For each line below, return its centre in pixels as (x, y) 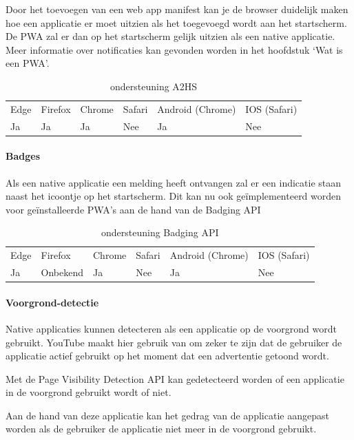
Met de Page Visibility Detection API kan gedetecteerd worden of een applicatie (175, 378)
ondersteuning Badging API (160, 232)
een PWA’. (28, 63)
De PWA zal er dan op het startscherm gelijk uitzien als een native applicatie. (170, 36)
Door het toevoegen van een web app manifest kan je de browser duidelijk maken (177, 9)
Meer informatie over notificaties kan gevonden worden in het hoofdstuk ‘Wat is (174, 49)
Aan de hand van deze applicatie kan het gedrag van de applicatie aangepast (167, 415)
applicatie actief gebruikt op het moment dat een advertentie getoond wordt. (167, 356)
